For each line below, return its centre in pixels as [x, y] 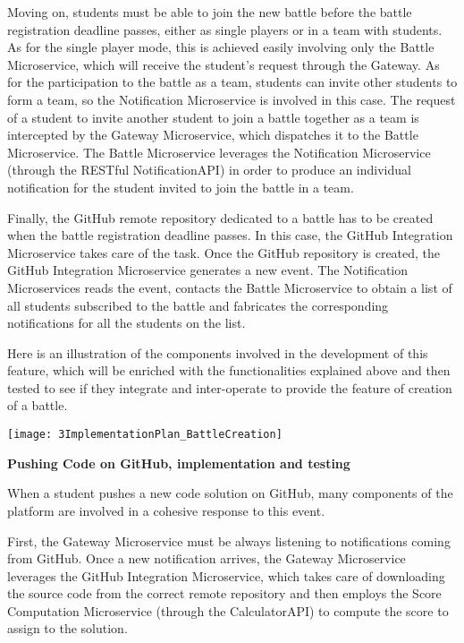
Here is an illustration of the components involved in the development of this [218, 352]
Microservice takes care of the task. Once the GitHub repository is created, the [224, 252]
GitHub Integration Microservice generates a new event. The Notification [207, 270]
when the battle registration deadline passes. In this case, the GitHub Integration [230, 235]
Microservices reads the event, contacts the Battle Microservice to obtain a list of [230, 287]
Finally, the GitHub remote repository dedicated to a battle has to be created [220, 217]
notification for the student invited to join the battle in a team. [181, 187]
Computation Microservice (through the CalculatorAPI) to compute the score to [228, 610]
